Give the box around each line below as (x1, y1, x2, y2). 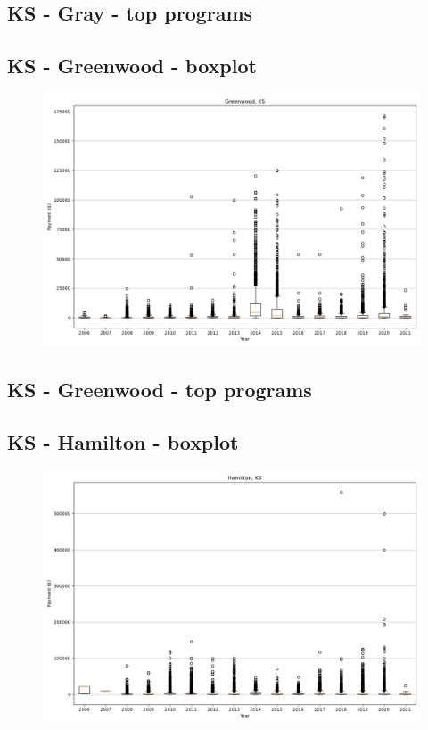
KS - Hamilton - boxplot (7, 428, 239, 456)
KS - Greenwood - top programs (7, 376, 312, 403)
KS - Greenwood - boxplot (7, 52, 257, 79)
